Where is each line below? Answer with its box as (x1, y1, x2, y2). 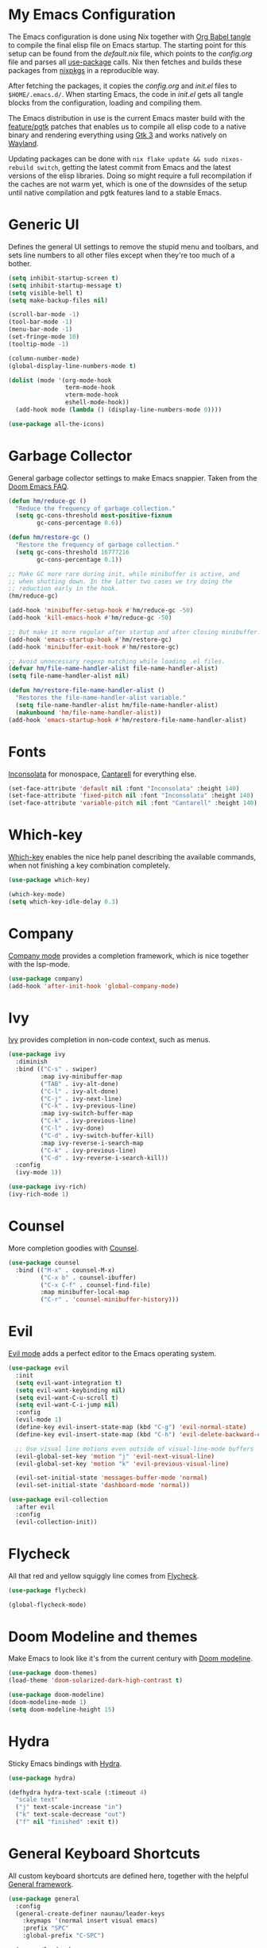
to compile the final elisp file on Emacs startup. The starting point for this (8, 40, 246, 49)
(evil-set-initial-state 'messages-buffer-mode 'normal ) (15, 1474, 208, 1482)
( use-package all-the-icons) (8, 419, 105, 428)
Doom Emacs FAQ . (8, 481, 69, 491)
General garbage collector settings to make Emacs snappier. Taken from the (8, 473, 257, 482)
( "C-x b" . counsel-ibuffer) (40, 1274, 137, 1281)
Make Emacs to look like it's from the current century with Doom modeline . (8, 1654, 253, 1664)
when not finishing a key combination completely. (8, 860, 171, 871)
